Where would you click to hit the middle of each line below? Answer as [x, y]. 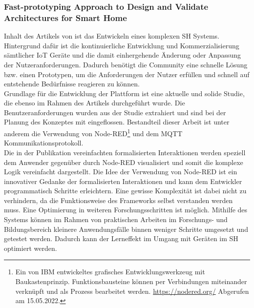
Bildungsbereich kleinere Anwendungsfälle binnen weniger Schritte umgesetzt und [126, 229]
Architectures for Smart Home [65, 17]
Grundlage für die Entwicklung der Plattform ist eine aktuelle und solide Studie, [124, 93]
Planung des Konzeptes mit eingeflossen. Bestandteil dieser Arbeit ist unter [117, 122]
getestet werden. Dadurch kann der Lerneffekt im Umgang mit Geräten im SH [121, 238]
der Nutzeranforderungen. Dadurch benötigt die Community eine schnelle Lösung [126, 64]
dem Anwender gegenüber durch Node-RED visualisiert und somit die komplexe [124, 162]
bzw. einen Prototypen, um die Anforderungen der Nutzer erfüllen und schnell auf [127, 74]
